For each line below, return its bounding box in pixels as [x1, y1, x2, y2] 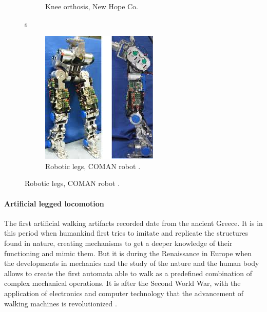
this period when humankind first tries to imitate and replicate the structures [4, 227, 249, 238]
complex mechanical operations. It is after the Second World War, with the [4, 278, 241, 288]
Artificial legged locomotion [4, 198, 104, 209]
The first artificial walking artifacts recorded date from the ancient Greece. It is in [4, 217, 263, 228]
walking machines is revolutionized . [4, 298, 117, 308]
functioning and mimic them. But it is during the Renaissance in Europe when [4, 247, 252, 258]
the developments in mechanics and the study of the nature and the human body [4, 258, 259, 268]
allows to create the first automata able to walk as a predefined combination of [4, 267, 252, 278]
